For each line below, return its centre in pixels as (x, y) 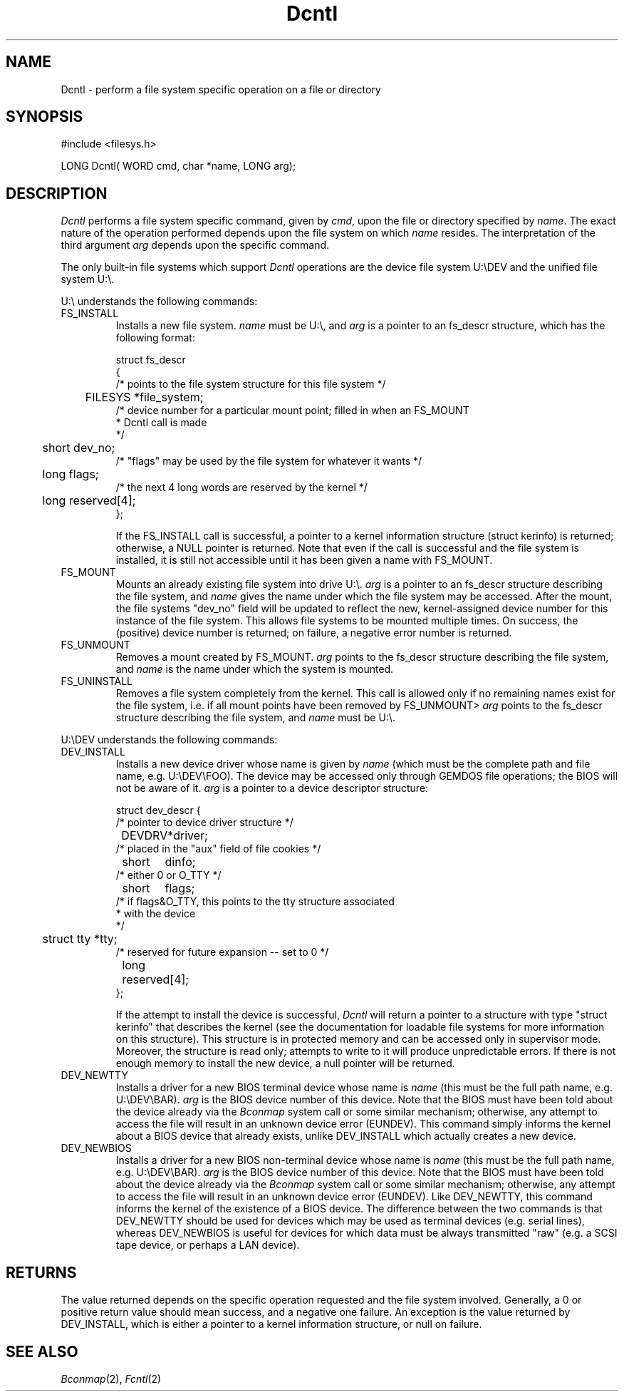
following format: (155, 338)
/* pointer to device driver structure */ (204, 823)
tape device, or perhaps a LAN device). (208, 1245)
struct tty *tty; (80, 939)
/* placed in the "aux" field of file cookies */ (218, 849)
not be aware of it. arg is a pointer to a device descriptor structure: (272, 788)
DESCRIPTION (57, 193)
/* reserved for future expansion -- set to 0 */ (222, 952)
